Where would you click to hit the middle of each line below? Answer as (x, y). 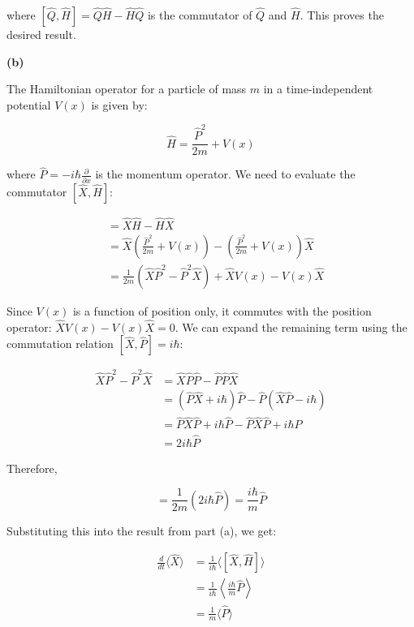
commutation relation (60, 344)
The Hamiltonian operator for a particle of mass (127, 89)
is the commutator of (200, 15)
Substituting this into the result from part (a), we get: (142, 530)
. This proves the (342, 15)
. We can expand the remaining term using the (291, 326)
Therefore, (32, 468)
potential (29, 104)
